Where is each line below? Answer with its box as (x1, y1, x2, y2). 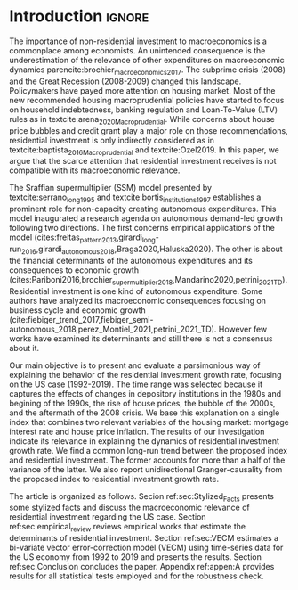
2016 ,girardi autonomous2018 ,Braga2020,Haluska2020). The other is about (20, 243, 283, 256)
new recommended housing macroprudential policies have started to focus (9, 94, 285, 105)
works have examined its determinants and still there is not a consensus (9, 332, 273, 344)
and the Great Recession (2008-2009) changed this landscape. (9, 76, 242, 86)
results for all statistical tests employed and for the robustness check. (9, 570, 264, 581)
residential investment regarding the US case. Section (9, 512, 206, 522)
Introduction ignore (9, 6, 149, 27)
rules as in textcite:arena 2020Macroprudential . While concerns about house (9, 113, 276, 127)
